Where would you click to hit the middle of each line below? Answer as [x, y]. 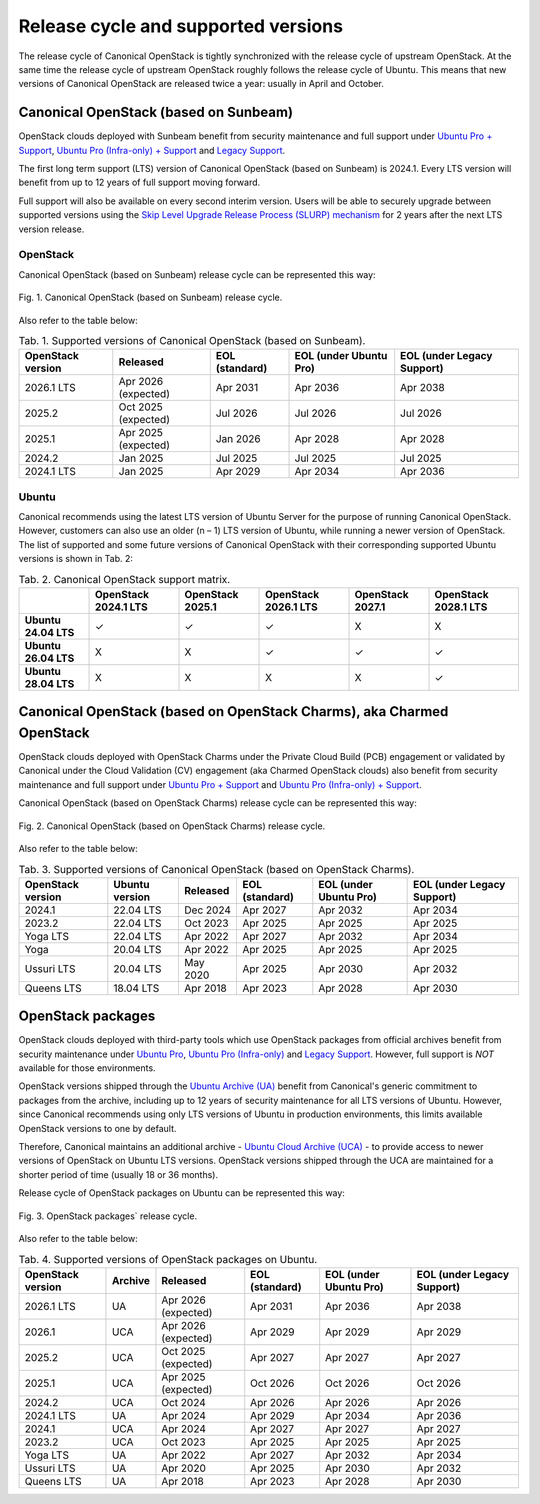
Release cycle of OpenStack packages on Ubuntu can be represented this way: [181, 1193]
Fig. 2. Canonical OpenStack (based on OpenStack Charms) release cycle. [172, 826]
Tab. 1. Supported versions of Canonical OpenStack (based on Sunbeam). [192, 341]
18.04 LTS [136, 988]
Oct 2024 [184, 1402]
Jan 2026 [238, 439]
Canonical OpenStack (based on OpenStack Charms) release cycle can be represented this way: [217, 803]
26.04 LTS [49, 658]
